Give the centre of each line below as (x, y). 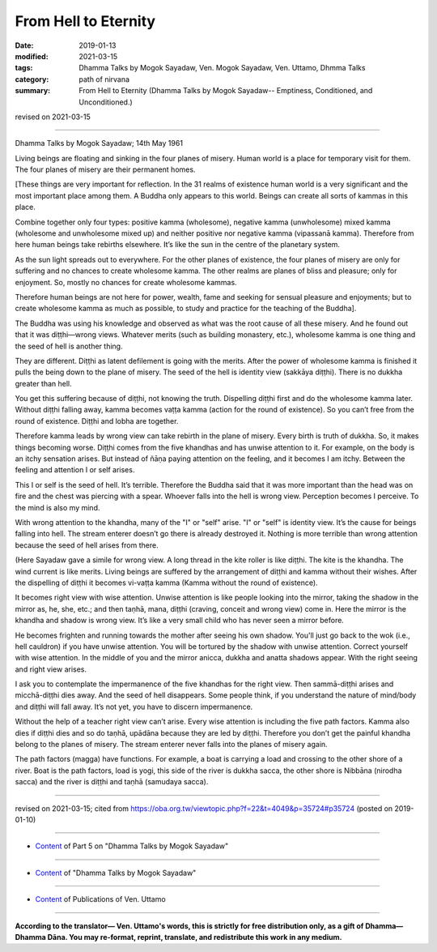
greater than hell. (43, 383)
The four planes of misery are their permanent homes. (105, 169)
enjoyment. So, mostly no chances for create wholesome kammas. (126, 282)
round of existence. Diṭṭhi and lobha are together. (97, 421)
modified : (32, 56)
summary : (33, 91)
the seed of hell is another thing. (69, 346)
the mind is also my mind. (57, 507)
